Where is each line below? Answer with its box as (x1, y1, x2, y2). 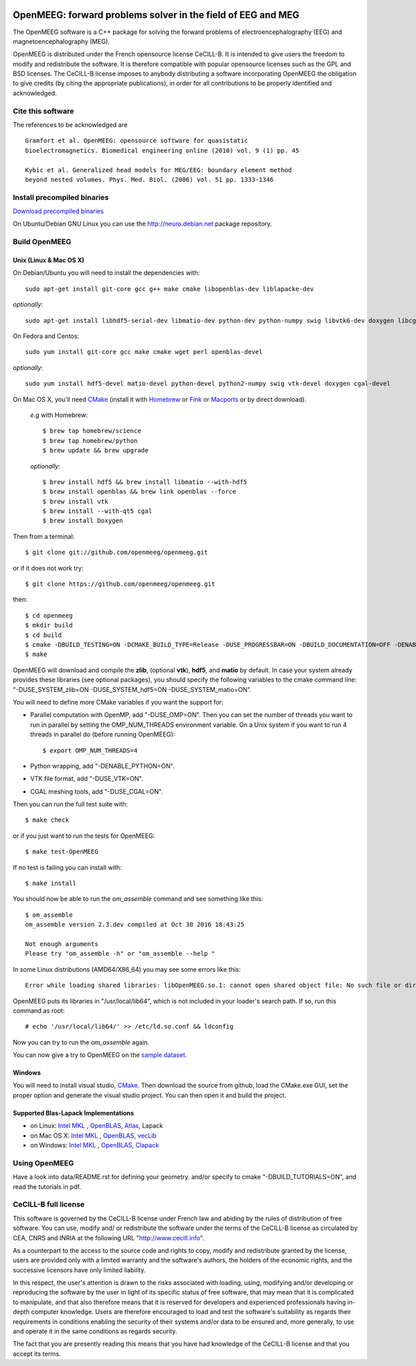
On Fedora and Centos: (12, 332, 80, 340)
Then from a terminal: (12, 532, 75, 541)
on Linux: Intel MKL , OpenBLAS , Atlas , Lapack (30, 1122, 163, 1130)
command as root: (12, 1006, 65, 1015)
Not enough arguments (25, 940, 98, 947)
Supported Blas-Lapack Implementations (12, 1108, 135, 1117)
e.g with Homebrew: (30, 410, 88, 419)
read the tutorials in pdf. (12, 1182, 81, 1190)
